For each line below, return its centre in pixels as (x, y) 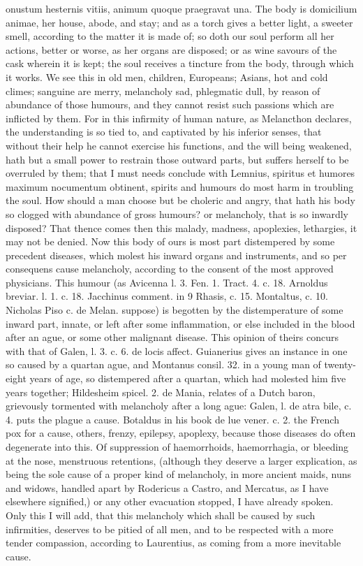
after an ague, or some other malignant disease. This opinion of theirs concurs (172, 337)
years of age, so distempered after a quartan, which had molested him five (188, 378)
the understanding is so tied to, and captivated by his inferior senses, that (164, 132)
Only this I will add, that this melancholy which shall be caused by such (161, 515)
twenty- (340, 364)
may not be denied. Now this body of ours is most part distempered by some (170, 241)
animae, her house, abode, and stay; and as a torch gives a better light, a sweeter (179, 22)
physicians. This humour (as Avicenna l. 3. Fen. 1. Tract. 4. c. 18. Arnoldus (167, 282)
